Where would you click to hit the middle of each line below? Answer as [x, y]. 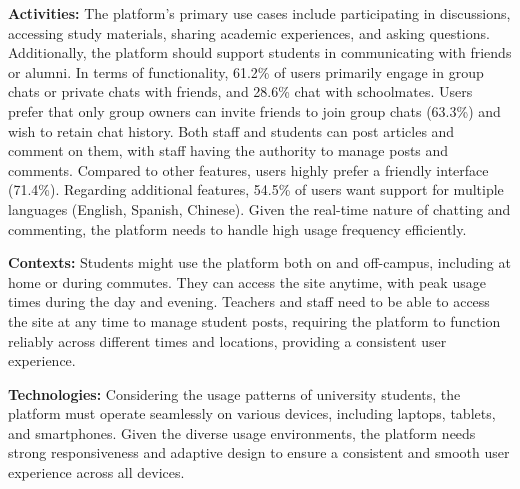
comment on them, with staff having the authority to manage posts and [228, 150]
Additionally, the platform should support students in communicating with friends [260, 52]
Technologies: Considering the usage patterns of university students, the [234, 393]
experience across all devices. [96, 472]
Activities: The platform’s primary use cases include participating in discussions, [259, 13]
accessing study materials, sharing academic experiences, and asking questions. [249, 32]
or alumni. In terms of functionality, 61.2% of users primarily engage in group [246, 71]
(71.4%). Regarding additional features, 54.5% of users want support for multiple [256, 189]
